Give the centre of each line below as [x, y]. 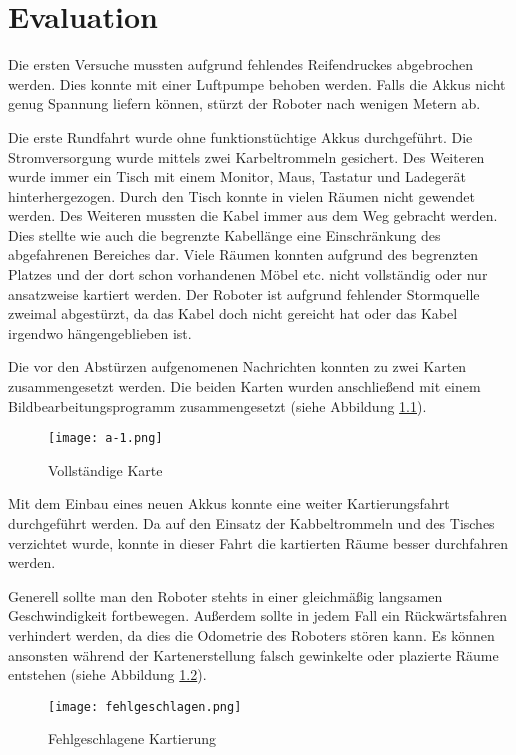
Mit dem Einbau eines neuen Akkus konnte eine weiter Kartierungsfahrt [229, 503]
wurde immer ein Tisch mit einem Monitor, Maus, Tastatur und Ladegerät [237, 176]
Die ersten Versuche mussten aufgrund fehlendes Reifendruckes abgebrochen [240, 64]
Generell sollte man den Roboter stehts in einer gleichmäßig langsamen [225, 595]
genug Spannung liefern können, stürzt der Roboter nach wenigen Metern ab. [244, 103]
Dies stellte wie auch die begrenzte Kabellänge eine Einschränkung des [224, 234]
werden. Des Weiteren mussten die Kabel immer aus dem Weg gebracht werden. [253, 215]
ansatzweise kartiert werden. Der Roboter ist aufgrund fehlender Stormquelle [244, 293]
